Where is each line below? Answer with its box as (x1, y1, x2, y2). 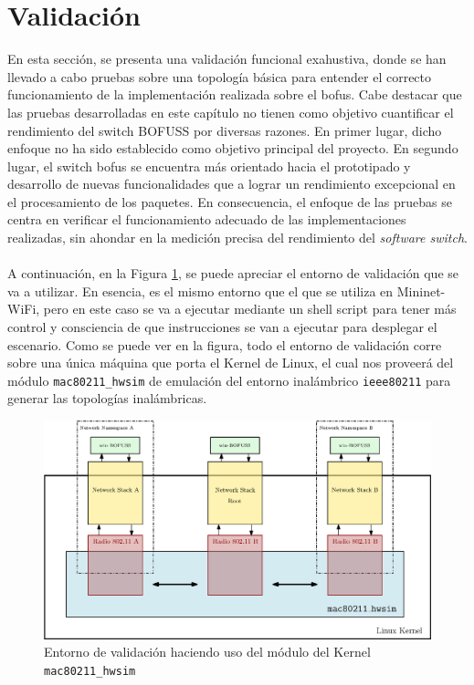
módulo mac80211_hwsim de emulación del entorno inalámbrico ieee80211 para (7, 370, 451, 389)
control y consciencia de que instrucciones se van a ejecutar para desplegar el (7, 317, 437, 337)
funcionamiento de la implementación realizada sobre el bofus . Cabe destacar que (7, 85, 462, 104)
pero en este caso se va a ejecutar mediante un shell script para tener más (43, 299, 457, 318)
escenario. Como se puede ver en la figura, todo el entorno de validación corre (7, 335, 442, 354)
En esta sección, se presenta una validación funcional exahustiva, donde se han (7, 49, 447, 68)
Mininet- (396, 281, 446, 300)
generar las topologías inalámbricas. (7, 389, 207, 408)
